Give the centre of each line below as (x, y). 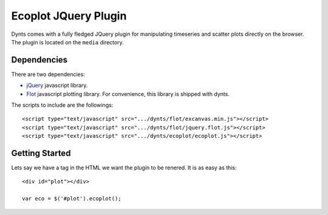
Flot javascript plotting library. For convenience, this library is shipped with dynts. (128, 94)
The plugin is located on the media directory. (67, 42)
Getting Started (41, 153)
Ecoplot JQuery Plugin (69, 16)
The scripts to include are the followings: (62, 105)
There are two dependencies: (48, 74)
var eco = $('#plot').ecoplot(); (72, 199)
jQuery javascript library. (57, 86)
